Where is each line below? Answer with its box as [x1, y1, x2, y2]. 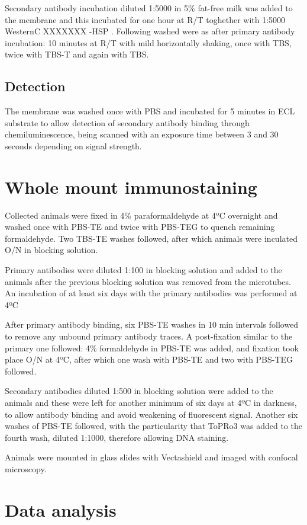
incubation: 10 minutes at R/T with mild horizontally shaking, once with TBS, [5, 36, 292, 49]
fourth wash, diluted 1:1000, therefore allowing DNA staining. [5, 431, 229, 443]
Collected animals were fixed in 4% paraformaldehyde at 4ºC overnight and [5, 209, 278, 221]
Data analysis [5, 497, 117, 521]
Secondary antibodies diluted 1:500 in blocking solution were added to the [5, 385, 273, 397]
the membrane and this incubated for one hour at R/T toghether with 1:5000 [5, 13, 286, 25]
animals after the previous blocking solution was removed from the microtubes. [5, 275, 291, 287]
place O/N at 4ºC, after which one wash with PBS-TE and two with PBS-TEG [5, 353, 293, 366]
